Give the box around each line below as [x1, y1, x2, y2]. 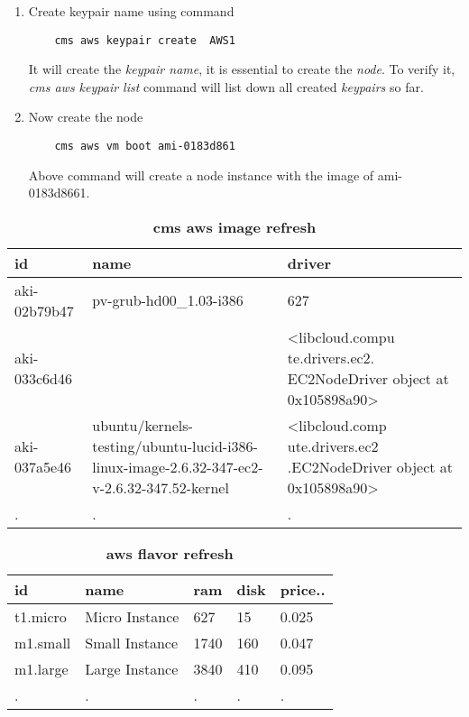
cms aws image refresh [152, 216, 317, 237]
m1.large [14, 657, 69, 679]
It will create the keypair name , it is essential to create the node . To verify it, [28, 60, 455, 78]
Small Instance [85, 631, 179, 653]
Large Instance [85, 657, 179, 679]
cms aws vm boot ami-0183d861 [54, 140, 235, 153]
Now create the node [28, 107, 143, 126]
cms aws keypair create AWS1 [54, 33, 235, 47]
